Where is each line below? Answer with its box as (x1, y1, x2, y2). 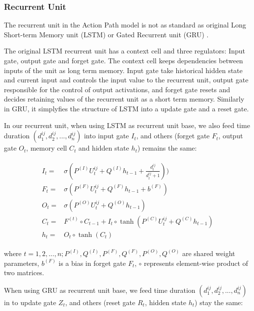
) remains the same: (137, 143, 197, 153)
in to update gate (4, 297, 56, 307)
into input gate (84, 130, 129, 141)
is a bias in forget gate (58, 258, 126, 268)
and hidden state (78, 143, 129, 153)
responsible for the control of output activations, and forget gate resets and (4, 84, 230, 94)
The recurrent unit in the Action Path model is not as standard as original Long (4, 20, 246, 30)
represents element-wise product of (143, 258, 248, 268)
